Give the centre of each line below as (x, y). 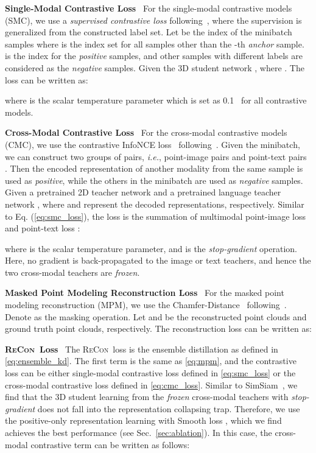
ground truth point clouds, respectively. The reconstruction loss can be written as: (158, 328)
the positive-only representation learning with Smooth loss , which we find (143, 420)
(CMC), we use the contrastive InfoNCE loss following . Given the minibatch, (153, 144)
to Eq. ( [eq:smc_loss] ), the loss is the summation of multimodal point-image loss (155, 216)
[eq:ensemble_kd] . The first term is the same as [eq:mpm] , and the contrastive (151, 361)
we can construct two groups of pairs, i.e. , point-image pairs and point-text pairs (156, 156)
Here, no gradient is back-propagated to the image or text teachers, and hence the (158, 260)
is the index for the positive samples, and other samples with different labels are (154, 56)
